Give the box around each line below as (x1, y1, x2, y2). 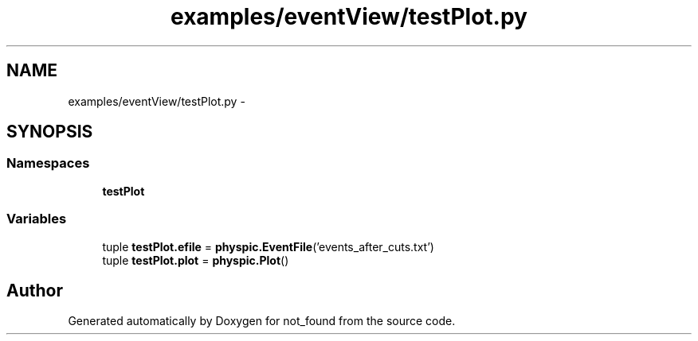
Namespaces (6, 155, 90, 172)
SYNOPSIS (6, 122, 93, 142)
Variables (6, 211, 67, 227)
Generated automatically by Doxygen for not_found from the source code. (68, 314, 456, 328)
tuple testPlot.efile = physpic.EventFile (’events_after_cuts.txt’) (102, 239, 434, 254)
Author (6, 280, 63, 300)
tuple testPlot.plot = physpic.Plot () (102, 253, 289, 267)
